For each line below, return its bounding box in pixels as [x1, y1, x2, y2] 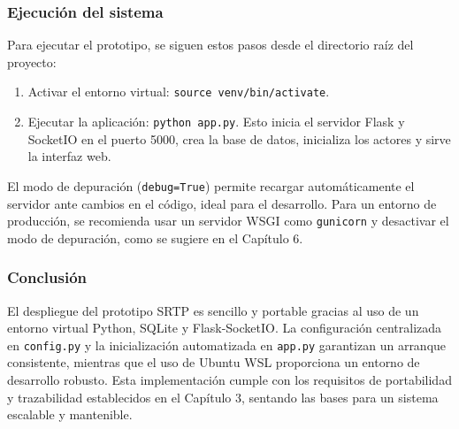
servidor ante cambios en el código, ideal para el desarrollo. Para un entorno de [7, 194, 437, 212]
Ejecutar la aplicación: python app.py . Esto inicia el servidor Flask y [27, 112, 405, 131]
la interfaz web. [27, 147, 111, 165]
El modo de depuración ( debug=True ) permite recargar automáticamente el [7, 176, 415, 195]
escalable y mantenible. [7, 405, 133, 424]
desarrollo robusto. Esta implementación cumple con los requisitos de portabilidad [7, 371, 452, 389]
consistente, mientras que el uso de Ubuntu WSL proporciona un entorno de [7, 353, 420, 372]
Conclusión [7, 266, 87, 288]
